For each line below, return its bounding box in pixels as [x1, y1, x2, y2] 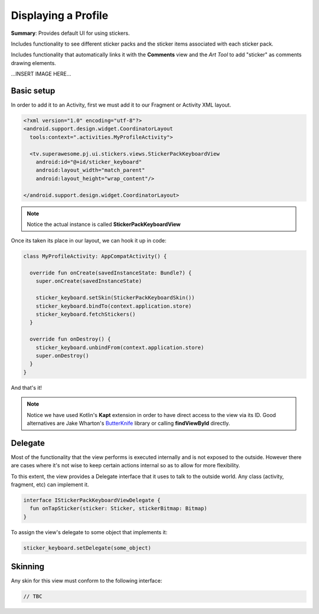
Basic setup [11, 86, 56, 96]
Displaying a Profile [11, 9, 109, 22]
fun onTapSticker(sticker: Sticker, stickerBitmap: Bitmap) [30, 505, 207, 512]
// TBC [23, 593, 43, 600]
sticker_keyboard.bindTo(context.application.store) [35, 302, 192, 309]
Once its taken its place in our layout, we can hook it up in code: [11, 237, 167, 244]
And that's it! [11, 384, 43, 391]
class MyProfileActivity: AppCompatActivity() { [23, 253, 167, 260]
